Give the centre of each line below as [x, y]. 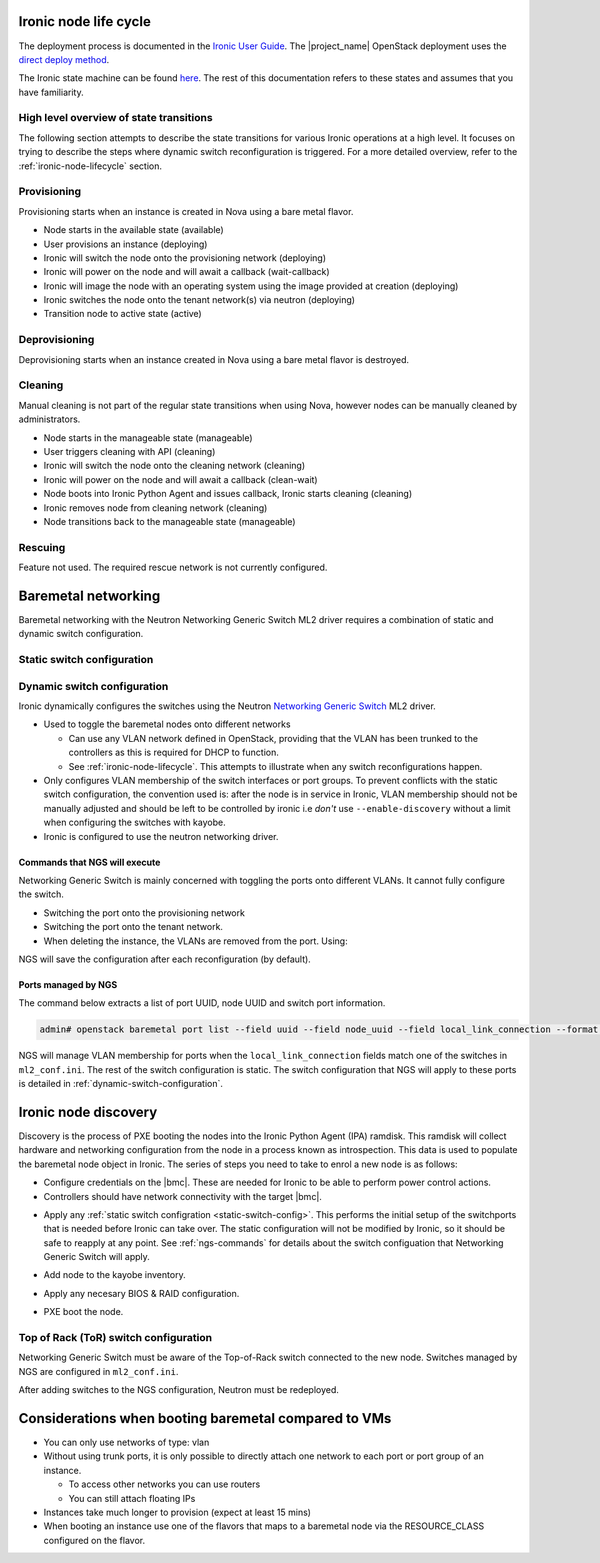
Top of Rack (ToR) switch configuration [115, 1337]
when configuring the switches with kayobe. [134, 822]
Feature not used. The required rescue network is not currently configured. [173, 567]
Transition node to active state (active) [122, 314]
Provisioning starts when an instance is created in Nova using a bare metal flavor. [186, 211]
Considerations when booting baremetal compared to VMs [205, 1418]
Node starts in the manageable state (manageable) [148, 437]
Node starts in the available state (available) [133, 230]
